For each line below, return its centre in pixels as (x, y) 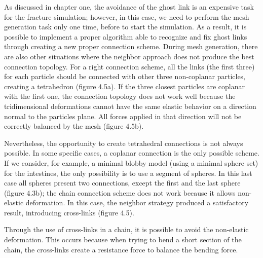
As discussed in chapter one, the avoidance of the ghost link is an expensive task (129, 7)
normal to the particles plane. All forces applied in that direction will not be (123, 116)
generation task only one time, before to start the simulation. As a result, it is (125, 27)
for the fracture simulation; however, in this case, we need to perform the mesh (127, 16)
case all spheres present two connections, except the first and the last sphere (122, 183)
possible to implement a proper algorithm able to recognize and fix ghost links (126, 36)
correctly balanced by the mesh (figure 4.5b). (74, 126)
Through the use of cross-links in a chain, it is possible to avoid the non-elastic (126, 229)
